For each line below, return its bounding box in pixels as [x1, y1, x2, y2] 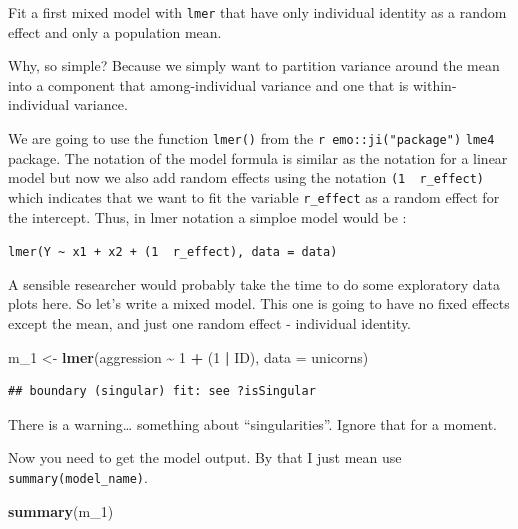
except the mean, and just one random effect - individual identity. [8, 313, 412, 334]
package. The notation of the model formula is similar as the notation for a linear [8, 147, 508, 168]
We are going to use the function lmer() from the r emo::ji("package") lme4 [8, 128, 495, 149]
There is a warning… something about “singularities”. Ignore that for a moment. [8, 413, 497, 434]
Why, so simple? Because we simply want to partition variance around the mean [8, 55, 500, 76]
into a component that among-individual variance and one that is [8, 74, 409, 95]
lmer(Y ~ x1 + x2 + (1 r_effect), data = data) [8, 245, 338, 260]
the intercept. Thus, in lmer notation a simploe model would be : [8, 206, 407, 227]
